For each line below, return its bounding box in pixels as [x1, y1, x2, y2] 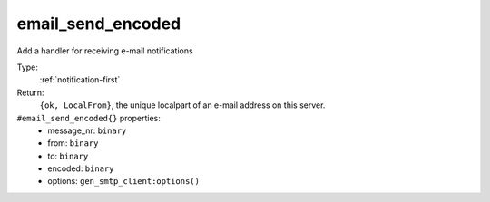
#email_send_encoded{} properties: [16, 112, 161, 123]
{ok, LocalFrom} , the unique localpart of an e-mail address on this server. [39, 100, 326, 111]
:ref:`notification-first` [39, 74, 121, 85]
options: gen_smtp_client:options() [47, 176, 200, 187]
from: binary [47, 138, 99, 149]
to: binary [47, 150, 89, 161]
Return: [16, 87, 44, 98]
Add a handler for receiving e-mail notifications [16, 45, 194, 56]
